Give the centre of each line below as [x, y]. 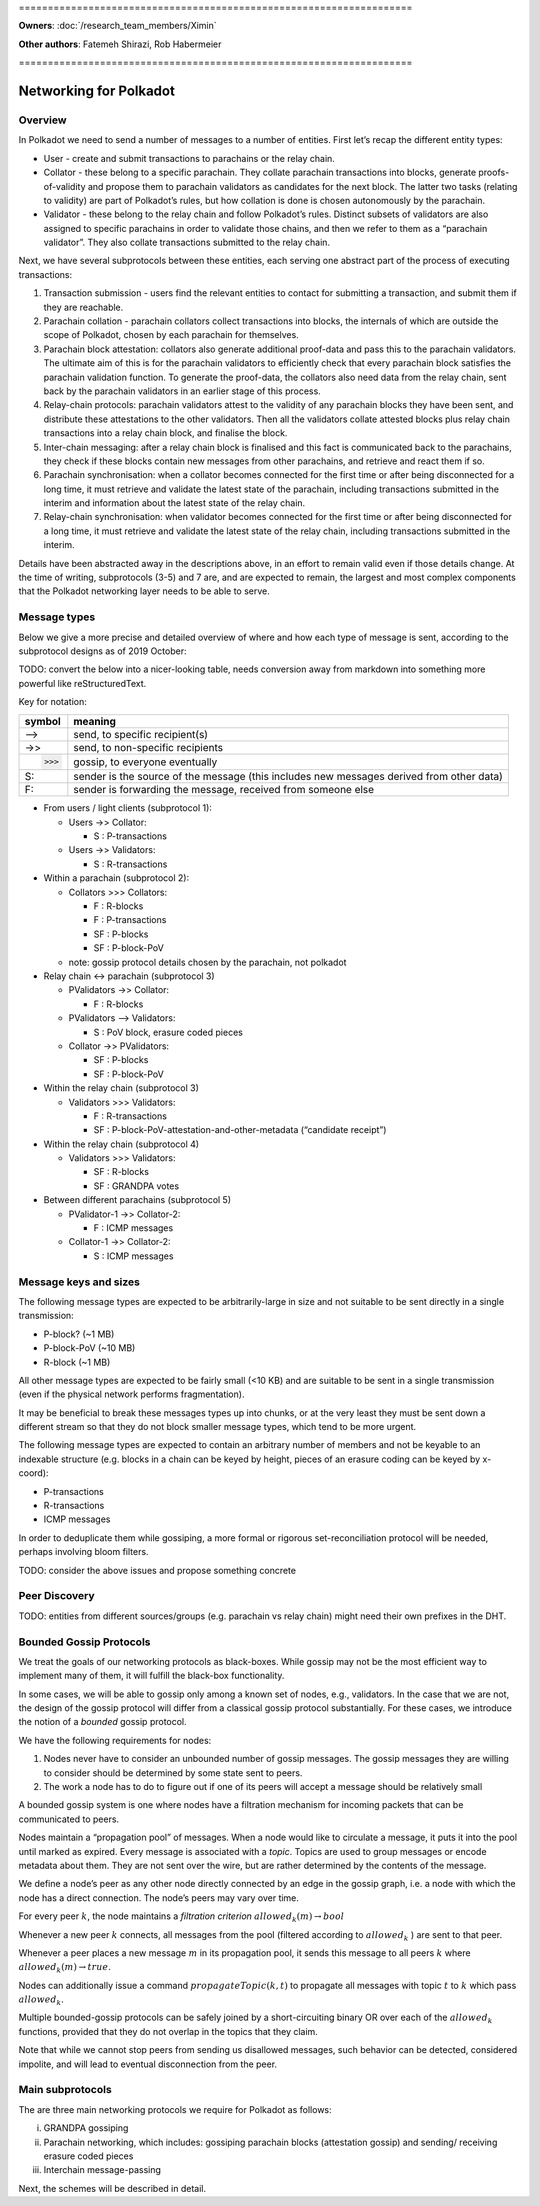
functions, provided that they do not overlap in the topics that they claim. [168, 2031]
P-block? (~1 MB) [79, 1334]
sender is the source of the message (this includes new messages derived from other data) [288, 777]
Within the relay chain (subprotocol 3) [121, 1088]
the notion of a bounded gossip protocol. [102, 1722]
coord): [33, 1473]
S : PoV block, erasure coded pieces [168, 1032]
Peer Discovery [56, 1596]
